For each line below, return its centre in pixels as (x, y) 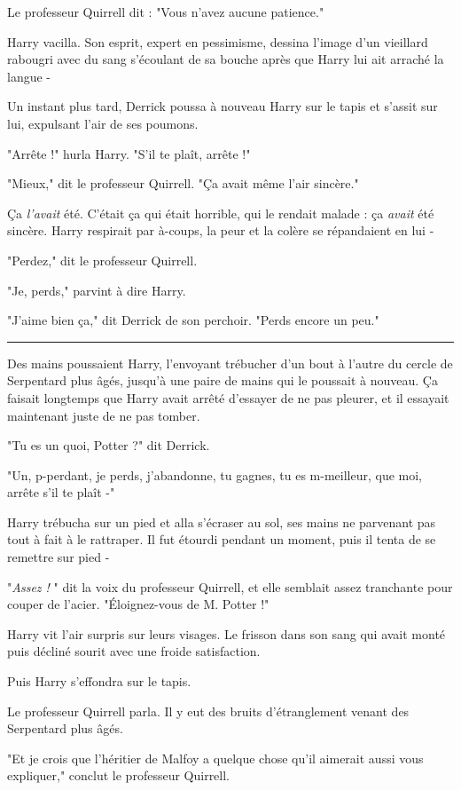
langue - (29, 76)
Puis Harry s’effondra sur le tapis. (99, 681)
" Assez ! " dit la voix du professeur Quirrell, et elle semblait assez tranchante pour (230, 586)
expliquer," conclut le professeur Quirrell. (119, 775)
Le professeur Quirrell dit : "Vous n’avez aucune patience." (166, 12)
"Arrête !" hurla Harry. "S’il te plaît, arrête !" (129, 153)
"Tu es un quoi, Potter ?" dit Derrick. (109, 445)
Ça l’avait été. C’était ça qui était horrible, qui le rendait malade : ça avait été (221, 213)
